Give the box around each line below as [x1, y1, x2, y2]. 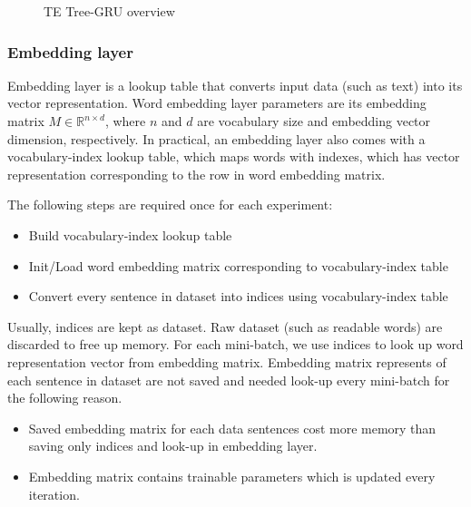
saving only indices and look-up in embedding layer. [28, 436, 318, 455]
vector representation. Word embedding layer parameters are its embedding [7, 93, 427, 112]
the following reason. [7, 388, 123, 407]
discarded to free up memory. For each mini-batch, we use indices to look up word [7, 335, 464, 354]
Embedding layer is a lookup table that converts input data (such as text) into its [7, 75, 463, 94]
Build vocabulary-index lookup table [28, 225, 232, 244]
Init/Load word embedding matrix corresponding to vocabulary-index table [28, 256, 448, 275]
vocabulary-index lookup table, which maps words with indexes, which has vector [7, 147, 460, 166]
